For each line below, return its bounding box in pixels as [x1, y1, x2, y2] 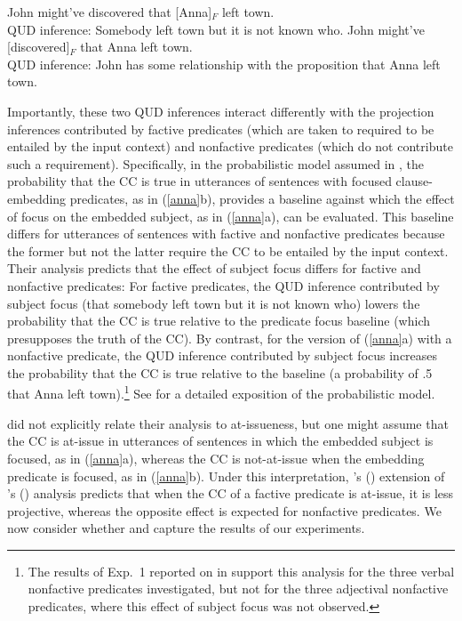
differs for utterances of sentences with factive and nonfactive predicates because [7, 224, 445, 243]
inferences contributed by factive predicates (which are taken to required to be [7, 119, 434, 138]
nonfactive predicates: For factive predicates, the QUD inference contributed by [7, 276, 440, 294]
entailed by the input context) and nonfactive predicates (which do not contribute [7, 137, 453, 156]
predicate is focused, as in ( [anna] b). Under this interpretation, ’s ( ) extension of [7, 466, 445, 485]
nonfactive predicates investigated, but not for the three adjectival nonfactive [28, 579, 449, 598]
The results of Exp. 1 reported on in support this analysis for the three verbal [28, 561, 455, 580]
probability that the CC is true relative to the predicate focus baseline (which [7, 311, 430, 330]
